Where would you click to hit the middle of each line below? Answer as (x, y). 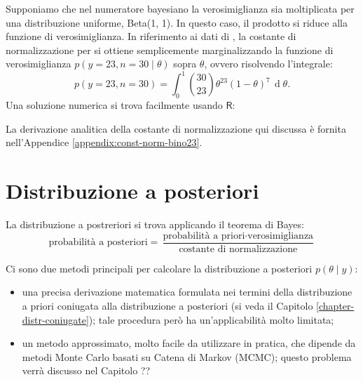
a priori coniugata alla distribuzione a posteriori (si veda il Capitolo (167, 306)
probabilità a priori (204, 236)
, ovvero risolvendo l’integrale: (268, 64)
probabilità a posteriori (98, 243)
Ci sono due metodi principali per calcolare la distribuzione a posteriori (159, 268)
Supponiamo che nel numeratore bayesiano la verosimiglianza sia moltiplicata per (180, 8)
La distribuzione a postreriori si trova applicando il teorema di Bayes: (155, 224)
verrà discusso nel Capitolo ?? (86, 370)
